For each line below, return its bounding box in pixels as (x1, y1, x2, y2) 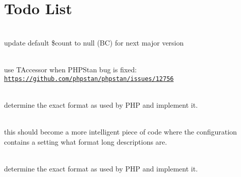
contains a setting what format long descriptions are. (4, 136, 167, 147)
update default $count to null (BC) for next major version (4, 37, 184, 48)
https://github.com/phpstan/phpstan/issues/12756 (4, 75, 174, 82)
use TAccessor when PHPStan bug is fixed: (4, 64, 137, 74)
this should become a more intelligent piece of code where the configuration (4, 126, 237, 137)
